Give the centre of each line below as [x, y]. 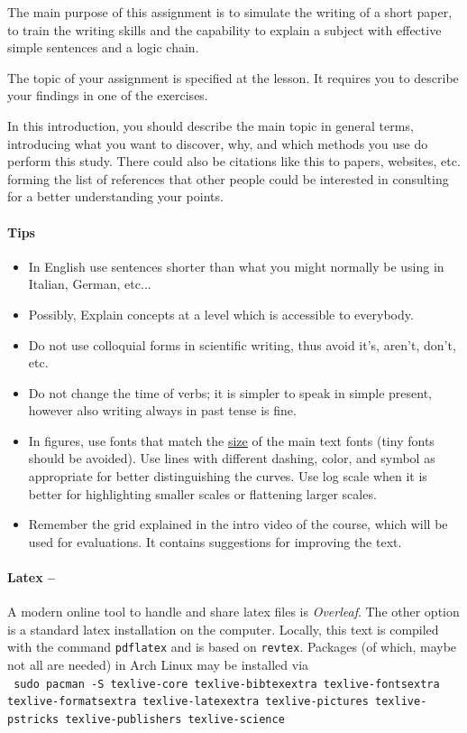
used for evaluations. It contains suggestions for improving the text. [215, 541]
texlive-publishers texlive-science [175, 719]
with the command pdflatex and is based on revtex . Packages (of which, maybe [232, 647]
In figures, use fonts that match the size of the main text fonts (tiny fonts [231, 440]
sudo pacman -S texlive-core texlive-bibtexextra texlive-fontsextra [227, 684]
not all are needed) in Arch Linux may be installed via [158, 665]
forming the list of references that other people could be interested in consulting [228, 178]
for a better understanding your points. [115, 196]
